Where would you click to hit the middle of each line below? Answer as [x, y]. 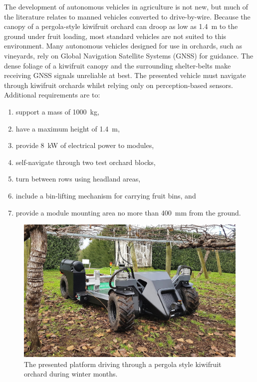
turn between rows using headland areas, [78, 179]
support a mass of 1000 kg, [57, 111]
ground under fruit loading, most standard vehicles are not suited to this [115, 36]
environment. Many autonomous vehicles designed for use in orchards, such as [123, 46]
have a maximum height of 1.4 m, [68, 128]
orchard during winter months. [71, 374]
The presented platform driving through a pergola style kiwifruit [123, 364]
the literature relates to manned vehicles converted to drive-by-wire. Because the [127, 16]
